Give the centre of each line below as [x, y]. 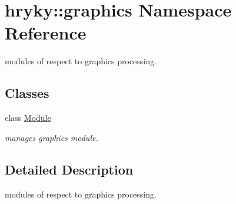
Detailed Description [69, 169]
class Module [28, 118]
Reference [46, 33]
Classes [27, 93]
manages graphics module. [51, 137]
